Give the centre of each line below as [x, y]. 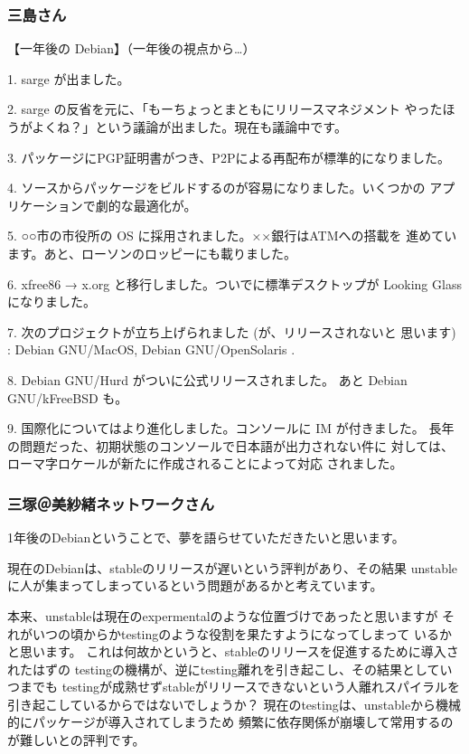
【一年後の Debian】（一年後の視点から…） [131, 48]
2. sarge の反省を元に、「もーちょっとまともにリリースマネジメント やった [225, 109]
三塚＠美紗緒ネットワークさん [111, 503]
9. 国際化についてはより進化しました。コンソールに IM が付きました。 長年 [231, 428]
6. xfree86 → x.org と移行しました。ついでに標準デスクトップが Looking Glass [234, 283]
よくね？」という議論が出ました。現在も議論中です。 [189, 127]
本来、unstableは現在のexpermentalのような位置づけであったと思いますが [223, 615]
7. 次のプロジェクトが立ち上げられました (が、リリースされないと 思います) [232, 331]
